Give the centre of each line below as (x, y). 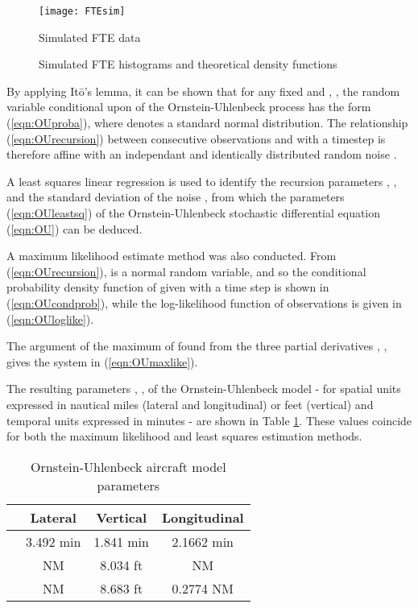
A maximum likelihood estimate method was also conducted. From (172, 256)
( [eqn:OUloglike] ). (50, 318)
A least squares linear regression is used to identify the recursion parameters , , (202, 181)
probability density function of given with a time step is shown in (168, 287)
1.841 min (121, 541)
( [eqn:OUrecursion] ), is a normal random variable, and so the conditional (186, 271)
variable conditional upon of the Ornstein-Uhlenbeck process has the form (189, 107)
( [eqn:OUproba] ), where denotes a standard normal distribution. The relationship (207, 123)
